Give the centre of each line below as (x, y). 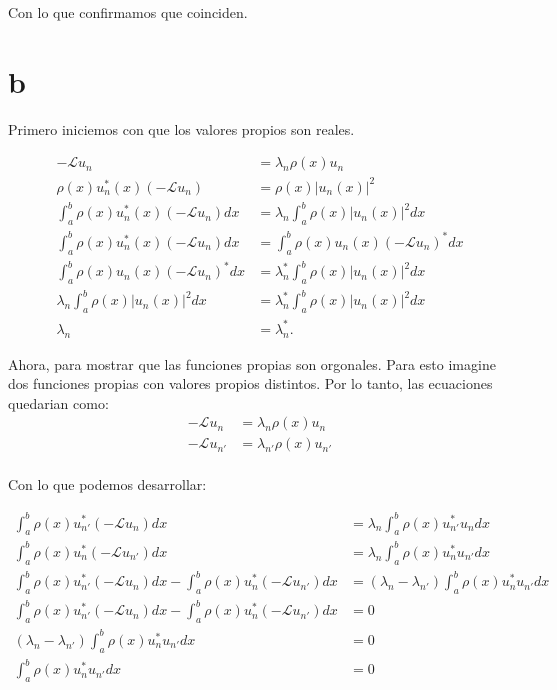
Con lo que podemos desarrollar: (107, 484)
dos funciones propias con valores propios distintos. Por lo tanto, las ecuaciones (250, 383)
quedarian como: (58, 402)
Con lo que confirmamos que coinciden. (128, 12)
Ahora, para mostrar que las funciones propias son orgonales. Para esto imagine (252, 363)
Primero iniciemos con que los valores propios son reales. (181, 128)
